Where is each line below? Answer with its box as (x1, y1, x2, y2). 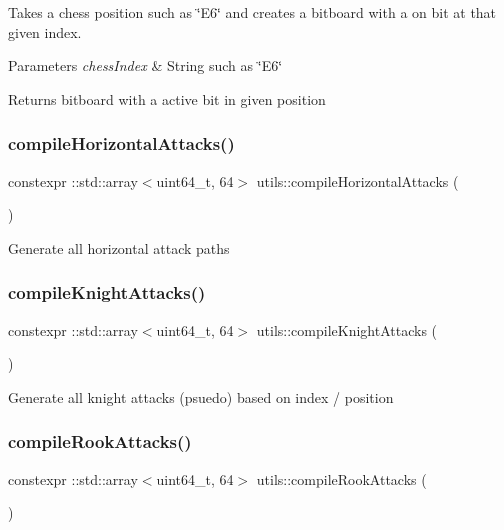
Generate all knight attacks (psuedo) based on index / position (8, 386, 394, 407)
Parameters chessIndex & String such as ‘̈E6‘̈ (8, 55, 283, 76)
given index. (8, 21, 82, 42)
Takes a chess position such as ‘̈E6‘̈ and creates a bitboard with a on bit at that (8, 2, 497, 22)
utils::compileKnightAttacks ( (256, 319, 438, 340)
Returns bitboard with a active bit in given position (8, 88, 326, 109)
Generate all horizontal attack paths (8, 237, 230, 258)
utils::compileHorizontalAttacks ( (256, 170, 459, 191)
